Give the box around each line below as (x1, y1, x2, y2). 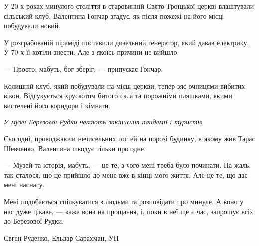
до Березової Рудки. (4, 216, 64, 226)
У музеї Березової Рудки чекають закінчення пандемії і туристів (4, 117, 203, 127)
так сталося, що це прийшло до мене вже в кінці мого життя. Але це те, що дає (4, 169, 248, 180)
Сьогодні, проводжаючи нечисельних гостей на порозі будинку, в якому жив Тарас (4, 133, 255, 143)
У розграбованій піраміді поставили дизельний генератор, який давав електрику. (4, 37, 249, 47)
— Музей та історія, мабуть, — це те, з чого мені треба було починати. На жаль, (4, 160, 251, 170)
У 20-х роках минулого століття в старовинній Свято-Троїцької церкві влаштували (4, 1, 254, 11)
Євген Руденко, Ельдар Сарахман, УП (4, 232, 119, 243)
